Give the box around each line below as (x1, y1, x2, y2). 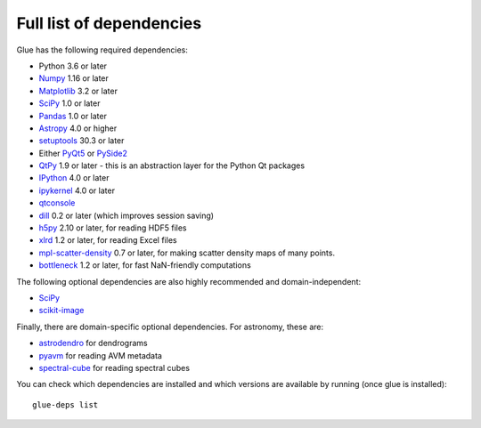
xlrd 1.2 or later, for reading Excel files (38, 235, 177, 246)
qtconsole (38, 198, 76, 208)
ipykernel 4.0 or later (38, 185, 116, 196)
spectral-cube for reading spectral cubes (38, 362, 191, 373)
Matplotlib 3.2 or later (38, 85, 118, 96)
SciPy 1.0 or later (38, 98, 101, 109)
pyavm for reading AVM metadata (38, 350, 162, 360)
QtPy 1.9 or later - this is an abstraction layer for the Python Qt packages (38, 160, 306, 171)
